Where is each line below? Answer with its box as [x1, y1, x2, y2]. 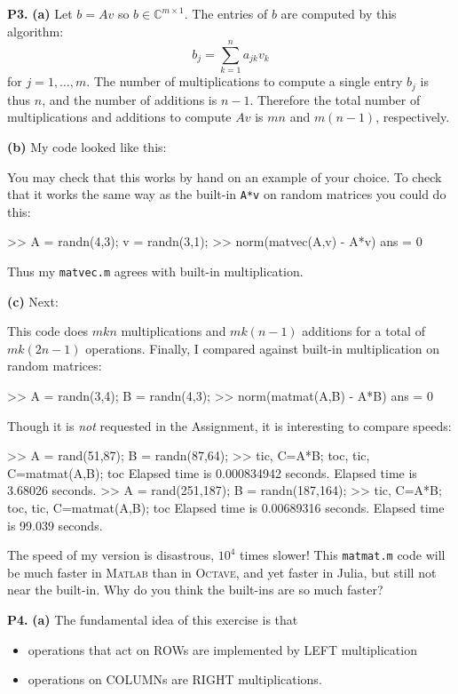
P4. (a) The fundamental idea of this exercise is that [7, 610, 298, 629]
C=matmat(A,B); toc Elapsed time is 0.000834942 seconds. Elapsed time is [7, 463, 417, 482]
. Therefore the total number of [249, 90, 421, 108]
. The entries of [184, 4, 268, 22]
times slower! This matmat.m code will [240, 546, 446, 564]
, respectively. [375, 108, 450, 126]
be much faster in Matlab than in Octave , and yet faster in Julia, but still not [7, 562, 437, 581]
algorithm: [7, 21, 64, 40]
